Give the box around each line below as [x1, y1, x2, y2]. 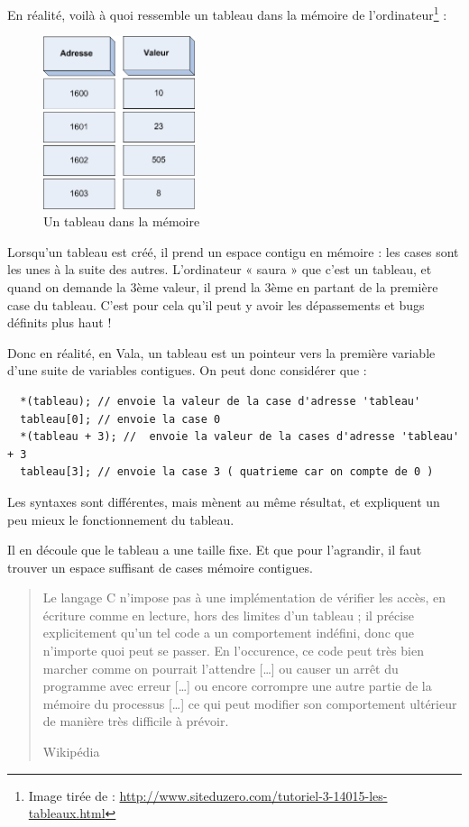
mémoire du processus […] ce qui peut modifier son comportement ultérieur [42, 694, 457, 712]
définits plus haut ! [7, 313, 112, 332]
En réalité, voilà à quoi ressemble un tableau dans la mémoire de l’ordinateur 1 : [7, 3, 447, 23]
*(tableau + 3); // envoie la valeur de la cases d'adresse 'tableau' [20, 430, 460, 444]
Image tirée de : [28, 786, 115, 804]
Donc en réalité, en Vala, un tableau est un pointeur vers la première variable [7, 343, 436, 362]
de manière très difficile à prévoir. [42, 712, 229, 731]
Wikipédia [42, 742, 100, 761]
